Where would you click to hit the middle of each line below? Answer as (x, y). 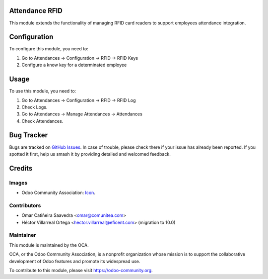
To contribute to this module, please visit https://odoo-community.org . (81, 270)
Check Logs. (34, 107)
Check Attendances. (42, 121)
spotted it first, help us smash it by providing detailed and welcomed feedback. (90, 154)
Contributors (25, 205)
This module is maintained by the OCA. (49, 245)
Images (18, 183)
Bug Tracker (29, 135)
